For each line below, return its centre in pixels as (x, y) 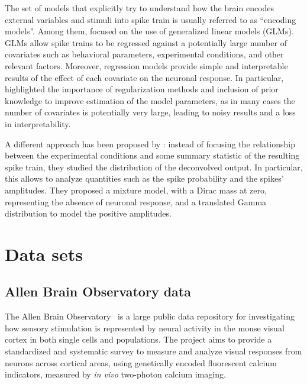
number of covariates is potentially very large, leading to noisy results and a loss (150, 112)
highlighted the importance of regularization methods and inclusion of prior (142, 89)
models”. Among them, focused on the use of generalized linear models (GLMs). (149, 31)
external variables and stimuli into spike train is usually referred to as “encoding (151, 19)
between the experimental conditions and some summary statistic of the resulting (152, 155)
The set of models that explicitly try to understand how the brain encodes (140, 8)
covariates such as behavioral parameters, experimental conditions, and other (144, 54)
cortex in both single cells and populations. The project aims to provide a (138, 339)
